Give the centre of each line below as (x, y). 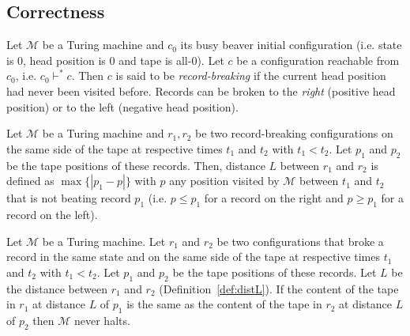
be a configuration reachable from (318, 60)
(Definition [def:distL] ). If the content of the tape (279, 288)
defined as (30, 181)
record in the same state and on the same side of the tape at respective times (193, 257)
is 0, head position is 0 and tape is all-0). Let (115, 60)
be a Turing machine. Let (104, 241)
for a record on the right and (274, 198)
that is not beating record (69, 198)
